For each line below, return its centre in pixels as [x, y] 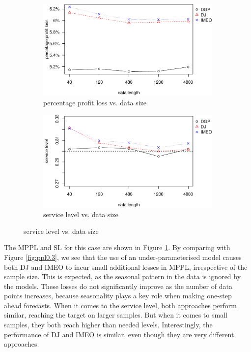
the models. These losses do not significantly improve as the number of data [118, 286]
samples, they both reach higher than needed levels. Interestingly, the [108, 325]
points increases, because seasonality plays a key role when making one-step [118, 296]
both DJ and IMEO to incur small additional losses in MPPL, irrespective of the [126, 267]
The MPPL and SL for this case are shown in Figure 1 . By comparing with [117, 247]
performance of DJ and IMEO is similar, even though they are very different [119, 334]
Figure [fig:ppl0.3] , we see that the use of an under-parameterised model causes [123, 257]
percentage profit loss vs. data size [95, 103]
